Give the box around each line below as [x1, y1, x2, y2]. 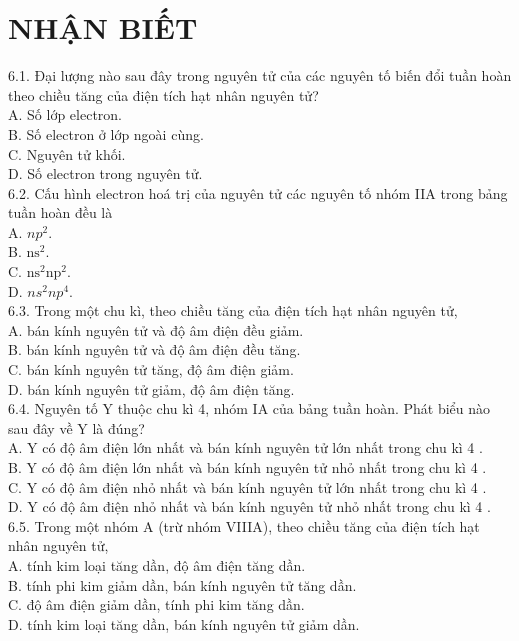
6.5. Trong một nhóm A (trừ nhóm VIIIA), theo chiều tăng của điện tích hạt [8, 515, 480, 536]
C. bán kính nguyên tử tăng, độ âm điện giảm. [8, 359, 294, 380]
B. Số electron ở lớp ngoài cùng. [8, 123, 204, 144]
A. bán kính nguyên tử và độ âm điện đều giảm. [8, 319, 304, 340]
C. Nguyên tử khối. [8, 143, 126, 164]
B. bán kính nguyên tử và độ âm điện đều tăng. [8, 339, 301, 360]
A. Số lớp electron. [8, 104, 122, 125]
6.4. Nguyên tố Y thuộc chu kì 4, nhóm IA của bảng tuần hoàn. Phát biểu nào [8, 398, 491, 419]
